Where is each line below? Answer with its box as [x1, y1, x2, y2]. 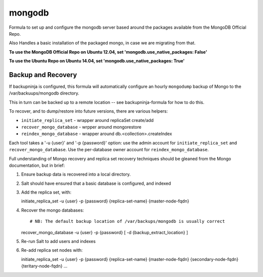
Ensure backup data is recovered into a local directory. [21, 171, 131, 178]
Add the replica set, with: [21, 189, 72, 195]
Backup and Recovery [9, 71, 77, 79]
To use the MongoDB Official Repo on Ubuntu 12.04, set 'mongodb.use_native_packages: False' [9, 49, 207, 55]
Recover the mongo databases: [21, 207, 84, 213]
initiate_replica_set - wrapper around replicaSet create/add [21, 117, 154, 123]
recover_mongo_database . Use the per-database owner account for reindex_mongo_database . [9, 147, 209, 153]
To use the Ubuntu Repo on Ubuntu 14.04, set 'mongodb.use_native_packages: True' [9, 58, 185, 64]
